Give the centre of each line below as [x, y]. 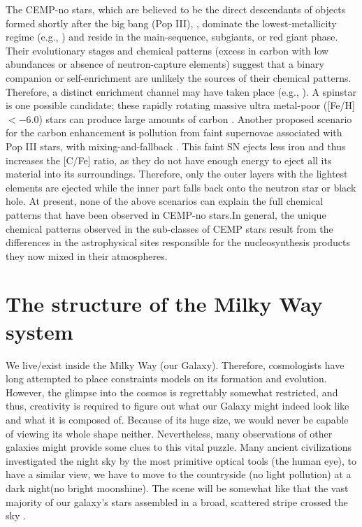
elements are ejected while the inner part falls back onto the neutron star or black [181, 187]
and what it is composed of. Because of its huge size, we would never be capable [177, 419]
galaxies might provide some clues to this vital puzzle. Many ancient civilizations [179, 447]
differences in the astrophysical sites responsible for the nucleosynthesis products [178, 242]
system [39, 331]
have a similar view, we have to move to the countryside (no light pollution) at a [179, 474]
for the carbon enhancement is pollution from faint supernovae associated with [174, 132]
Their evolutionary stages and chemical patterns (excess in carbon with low [167, 50]
